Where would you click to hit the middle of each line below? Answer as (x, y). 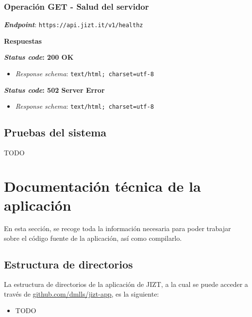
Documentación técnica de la (102, 186)
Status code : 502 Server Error (54, 90)
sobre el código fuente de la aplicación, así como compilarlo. (93, 238)
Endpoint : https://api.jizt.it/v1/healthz (74, 25)
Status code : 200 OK (39, 57)
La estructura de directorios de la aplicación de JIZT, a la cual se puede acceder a (126, 284)
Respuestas (23, 41)
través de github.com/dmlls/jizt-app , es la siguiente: (82, 294)
